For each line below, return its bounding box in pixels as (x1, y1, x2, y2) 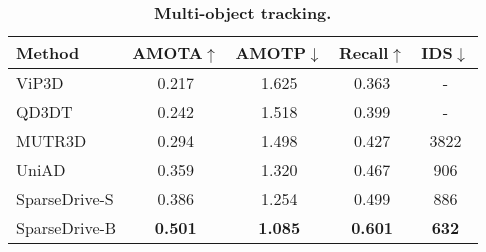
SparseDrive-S (16, 187, 114, 210)
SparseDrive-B (16, 216, 117, 239)
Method (16, 41, 80, 64)
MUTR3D (16, 129, 87, 152)
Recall (338, 41, 389, 64)
